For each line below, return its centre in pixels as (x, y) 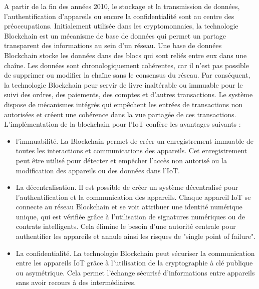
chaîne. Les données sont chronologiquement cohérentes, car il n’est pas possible (126, 65)
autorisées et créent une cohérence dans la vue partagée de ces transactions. (120, 114)
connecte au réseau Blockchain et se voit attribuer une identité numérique (129, 207)
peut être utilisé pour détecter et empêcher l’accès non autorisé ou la (121, 160)
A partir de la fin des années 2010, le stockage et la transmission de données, (122, 6)
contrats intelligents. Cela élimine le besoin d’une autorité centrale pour (126, 226)
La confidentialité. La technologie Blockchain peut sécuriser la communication (135, 253)
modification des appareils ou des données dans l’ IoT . (98, 170)
